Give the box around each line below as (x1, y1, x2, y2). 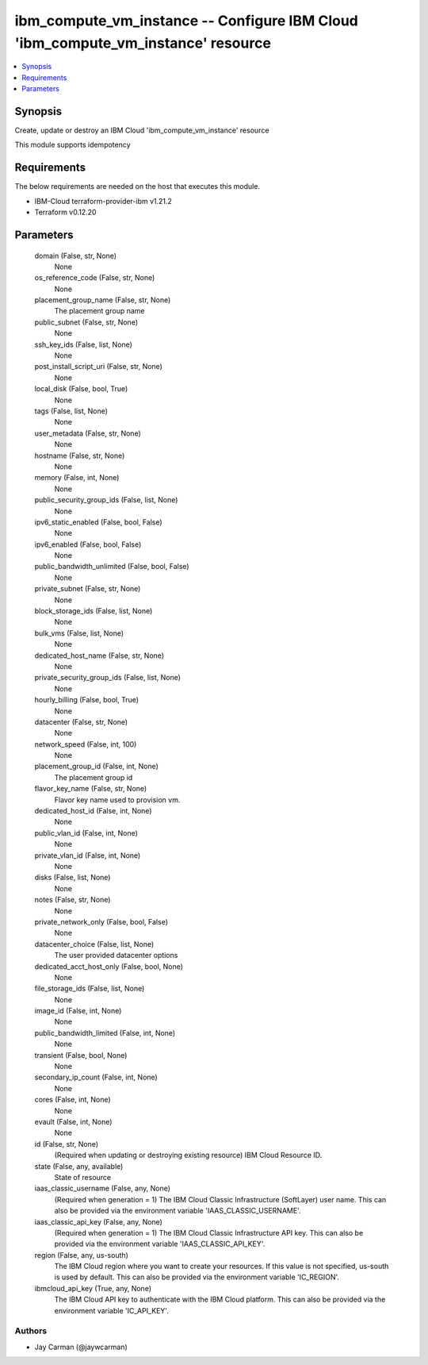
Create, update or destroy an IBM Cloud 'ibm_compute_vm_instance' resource (14, 125, 269, 135)
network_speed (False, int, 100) (34, 739, 137, 749)
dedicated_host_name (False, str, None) (34, 651, 165, 660)
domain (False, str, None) (34, 251, 117, 260)
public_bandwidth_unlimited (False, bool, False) (34, 562, 189, 571)
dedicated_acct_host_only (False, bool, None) (34, 961, 184, 971)
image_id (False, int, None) (34, 1006, 122, 1016)
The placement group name (54, 306, 145, 316)
